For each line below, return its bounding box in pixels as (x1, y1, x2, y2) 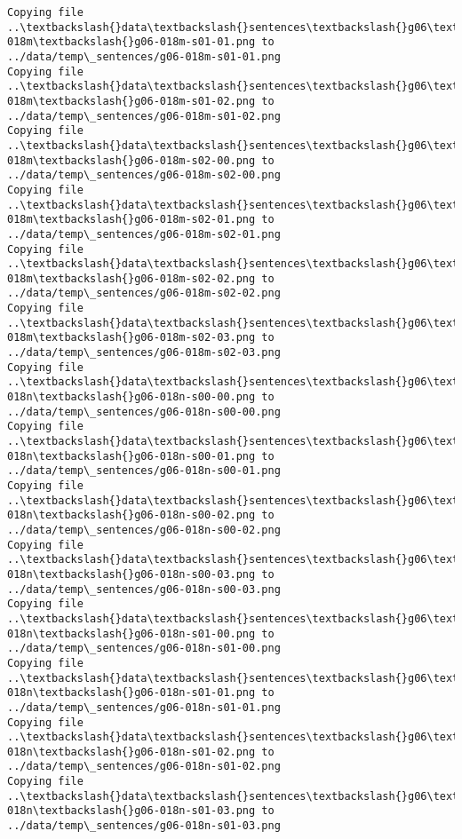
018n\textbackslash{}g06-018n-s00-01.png (7, 449, 256, 463)
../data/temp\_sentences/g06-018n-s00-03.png (7, 582, 281, 596)
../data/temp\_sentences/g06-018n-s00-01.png (7, 464, 281, 478)
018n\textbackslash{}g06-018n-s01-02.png (7, 745, 256, 758)
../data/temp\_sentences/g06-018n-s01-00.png (7, 642, 281, 655)
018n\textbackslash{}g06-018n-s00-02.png (7, 509, 256, 522)
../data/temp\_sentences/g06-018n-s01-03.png (7, 819, 281, 833)
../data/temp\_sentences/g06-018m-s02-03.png (7, 346, 281, 360)
